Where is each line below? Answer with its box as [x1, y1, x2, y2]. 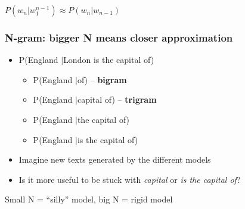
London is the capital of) [63, 53, 154, 66]
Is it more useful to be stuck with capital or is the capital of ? [18, 173, 241, 185]
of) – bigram [77, 73, 127, 85]
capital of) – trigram [77, 93, 157, 106]
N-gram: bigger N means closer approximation [5, 30, 233, 45]
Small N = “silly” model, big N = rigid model [5, 193, 173, 205]
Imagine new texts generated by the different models [18, 153, 211, 166]
